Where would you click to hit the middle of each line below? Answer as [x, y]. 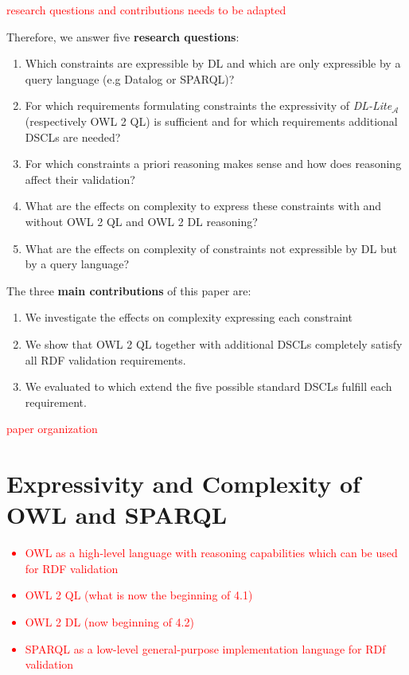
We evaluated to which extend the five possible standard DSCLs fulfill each [208, 386]
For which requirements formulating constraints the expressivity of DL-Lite [208, 105]
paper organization [52, 429]
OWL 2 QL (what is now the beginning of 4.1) [139, 595]
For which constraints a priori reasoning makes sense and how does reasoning [213, 164]
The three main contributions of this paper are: [129, 290]
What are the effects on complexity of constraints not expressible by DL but [211, 248]
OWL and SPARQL [117, 515]
